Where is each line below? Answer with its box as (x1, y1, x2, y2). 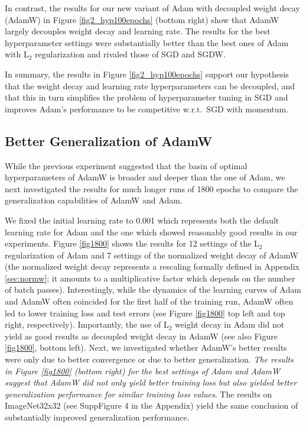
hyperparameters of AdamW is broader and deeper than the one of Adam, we (5, 171, 285, 183)
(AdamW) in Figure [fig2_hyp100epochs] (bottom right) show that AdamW (5, 13, 279, 25)
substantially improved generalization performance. (5, 411, 190, 423)
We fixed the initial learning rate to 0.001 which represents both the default (5, 213, 279, 226)
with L (5, 48, 29, 60)
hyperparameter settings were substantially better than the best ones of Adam (5, 36, 289, 48)
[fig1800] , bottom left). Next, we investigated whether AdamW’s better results (5, 341, 287, 354)
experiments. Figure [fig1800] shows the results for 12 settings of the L (5, 237, 259, 250)
